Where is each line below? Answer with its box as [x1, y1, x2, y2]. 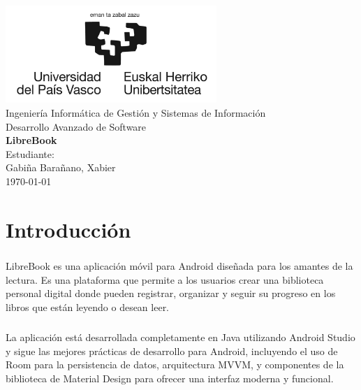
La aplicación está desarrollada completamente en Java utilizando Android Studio [6, 330, 355, 345]
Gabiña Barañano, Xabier [6, 160, 116, 175]
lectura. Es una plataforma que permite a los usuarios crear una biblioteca [6, 272, 324, 287]
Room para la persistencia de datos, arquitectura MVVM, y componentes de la [6, 357, 344, 372]
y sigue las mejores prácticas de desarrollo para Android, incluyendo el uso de [6, 343, 338, 358]
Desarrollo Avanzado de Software [6, 119, 147, 133]
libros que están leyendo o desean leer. [6, 300, 170, 315]
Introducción [6, 215, 131, 243]
